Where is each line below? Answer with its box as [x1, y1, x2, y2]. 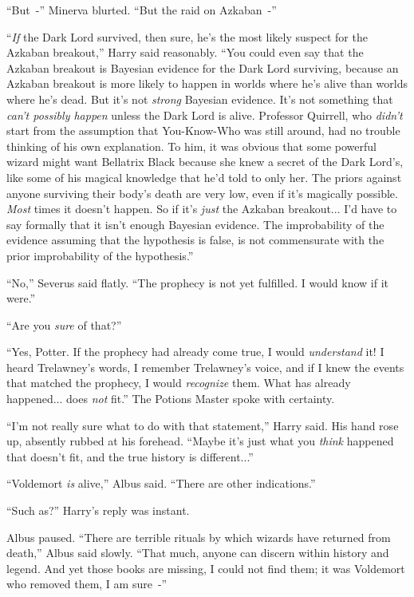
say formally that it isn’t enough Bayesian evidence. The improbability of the [6, 215, 384, 232]
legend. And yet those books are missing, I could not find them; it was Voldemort [6, 559, 405, 576]
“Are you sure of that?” [6, 316, 122, 333]
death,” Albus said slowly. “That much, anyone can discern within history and [6, 544, 389, 561]
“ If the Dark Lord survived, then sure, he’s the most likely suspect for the [6, 28, 368, 45]
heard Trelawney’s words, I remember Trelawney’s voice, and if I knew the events [6, 358, 404, 375]
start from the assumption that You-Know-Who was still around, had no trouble [6, 122, 400, 139]
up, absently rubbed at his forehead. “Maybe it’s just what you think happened [6, 433, 394, 449]
